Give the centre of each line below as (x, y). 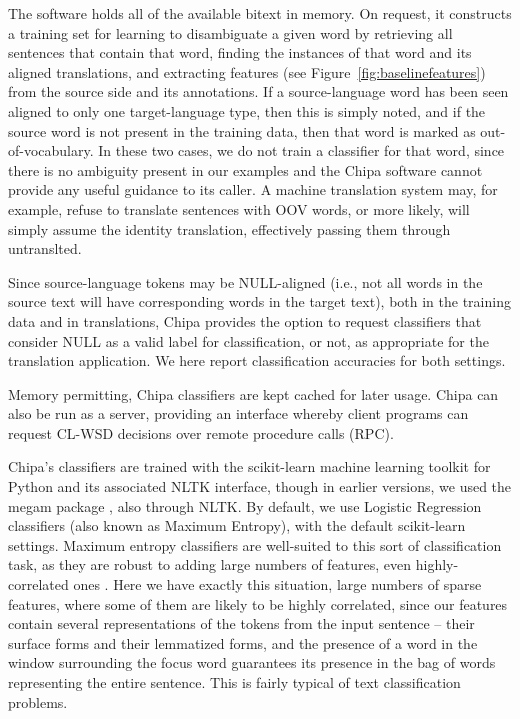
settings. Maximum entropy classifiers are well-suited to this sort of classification (255, 544)
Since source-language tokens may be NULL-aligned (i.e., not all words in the (245, 281)
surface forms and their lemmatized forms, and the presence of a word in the (243, 642)
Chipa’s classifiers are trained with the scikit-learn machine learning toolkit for (249, 466)
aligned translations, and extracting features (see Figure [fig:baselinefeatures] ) (247, 71)
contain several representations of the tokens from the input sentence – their (241, 623)
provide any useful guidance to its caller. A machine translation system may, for (253, 189)
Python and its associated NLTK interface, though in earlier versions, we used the (260, 486)
